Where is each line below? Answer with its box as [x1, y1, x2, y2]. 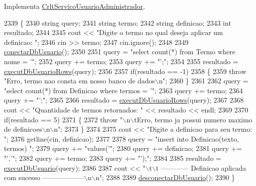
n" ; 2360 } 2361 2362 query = [159, 75, 249, 86]
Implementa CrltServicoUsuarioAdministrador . [4, 1, 145, 11]
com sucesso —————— [4, 172, 84, 183]
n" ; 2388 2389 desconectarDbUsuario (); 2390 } [95, 172, 235, 183]
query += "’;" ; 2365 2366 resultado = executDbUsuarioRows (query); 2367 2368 [4, 95, 244, 105]
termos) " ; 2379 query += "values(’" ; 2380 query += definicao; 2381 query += [4, 143, 242, 153]
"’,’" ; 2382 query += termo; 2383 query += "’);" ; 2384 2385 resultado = [4, 152, 221, 163]
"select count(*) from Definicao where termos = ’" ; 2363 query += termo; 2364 [4, 85, 243, 95]
